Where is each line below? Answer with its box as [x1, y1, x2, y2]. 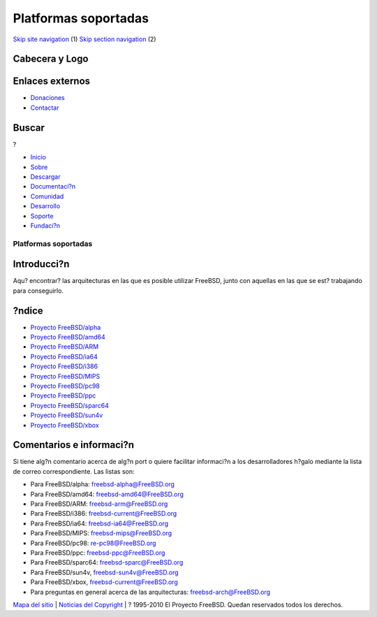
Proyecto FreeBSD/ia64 [30, 352, 98, 361]
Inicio [30, 153, 47, 161]
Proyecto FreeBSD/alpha [30, 323, 101, 331]
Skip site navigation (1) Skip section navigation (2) [13, 35, 156, 43]
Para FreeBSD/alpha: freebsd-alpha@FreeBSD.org [30, 480, 175, 488]
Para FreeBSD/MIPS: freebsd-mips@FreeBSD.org [30, 529, 172, 537]
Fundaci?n [30, 221, 61, 230]
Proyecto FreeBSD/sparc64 [30, 401, 110, 409]
